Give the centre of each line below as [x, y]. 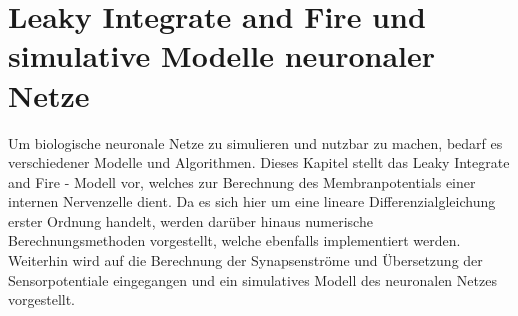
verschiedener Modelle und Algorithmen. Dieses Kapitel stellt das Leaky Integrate [259, 162]
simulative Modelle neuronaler [222, 55]
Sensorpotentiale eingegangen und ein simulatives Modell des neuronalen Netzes [252, 279]
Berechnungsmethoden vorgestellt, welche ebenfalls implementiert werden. [234, 240]
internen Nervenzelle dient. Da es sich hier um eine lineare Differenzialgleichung [252, 201]
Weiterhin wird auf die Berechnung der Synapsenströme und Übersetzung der [245, 260]
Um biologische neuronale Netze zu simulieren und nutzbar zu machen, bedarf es [255, 142]
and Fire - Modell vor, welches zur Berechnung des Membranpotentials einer [242, 181]
